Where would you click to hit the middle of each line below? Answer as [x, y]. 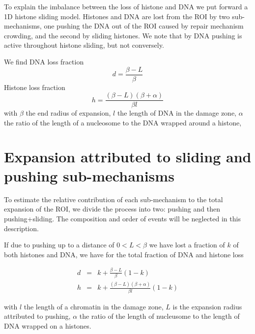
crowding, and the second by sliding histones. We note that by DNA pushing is [123, 35]
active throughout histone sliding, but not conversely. [84, 45]
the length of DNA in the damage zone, [177, 113]
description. [21, 228]
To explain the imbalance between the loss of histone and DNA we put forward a [126, 6]
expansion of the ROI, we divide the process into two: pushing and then [112, 209]
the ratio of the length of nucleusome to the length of [159, 316]
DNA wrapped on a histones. [48, 325]
